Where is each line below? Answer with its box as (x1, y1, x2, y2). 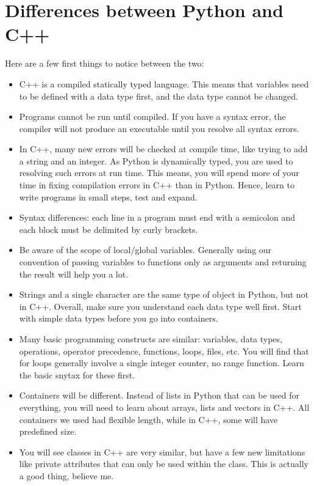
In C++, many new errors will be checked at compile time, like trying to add (19, 142, 308, 155)
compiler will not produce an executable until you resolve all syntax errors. (19, 122, 299, 134)
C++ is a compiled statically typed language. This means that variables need (19, 77, 309, 90)
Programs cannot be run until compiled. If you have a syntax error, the (19, 110, 286, 123)
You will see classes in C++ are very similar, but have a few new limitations (19, 445, 305, 458)
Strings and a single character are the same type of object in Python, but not (19, 288, 309, 301)
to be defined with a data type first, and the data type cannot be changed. (19, 89, 298, 102)
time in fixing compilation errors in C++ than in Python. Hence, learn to (19, 179, 294, 191)
